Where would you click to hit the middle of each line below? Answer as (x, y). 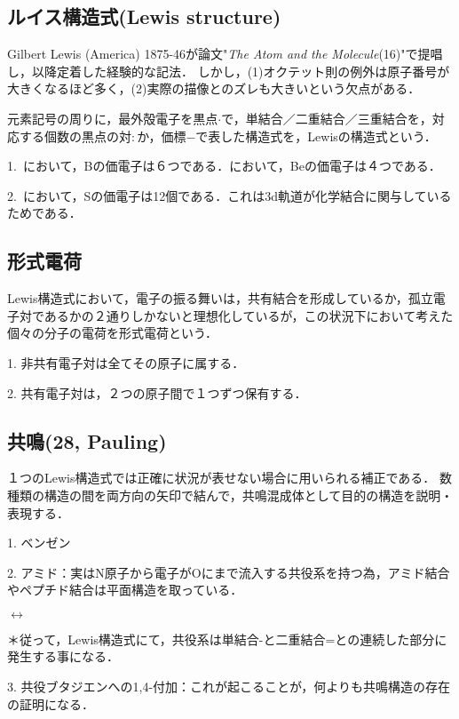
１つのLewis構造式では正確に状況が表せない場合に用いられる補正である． (222, 478)
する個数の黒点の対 (75, 136)
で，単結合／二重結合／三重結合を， (327, 118)
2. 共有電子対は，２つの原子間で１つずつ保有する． (157, 392)
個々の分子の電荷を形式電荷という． (112, 333)
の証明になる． (51, 703)
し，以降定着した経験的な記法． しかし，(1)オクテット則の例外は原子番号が (229, 71)
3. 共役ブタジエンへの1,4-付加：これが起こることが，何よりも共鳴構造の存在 (229, 687)
